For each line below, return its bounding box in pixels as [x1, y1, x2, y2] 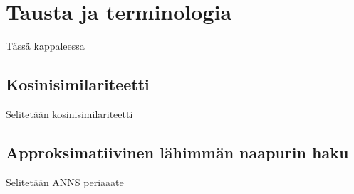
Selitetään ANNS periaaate [6, 174, 124, 189]
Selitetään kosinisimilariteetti [6, 106, 133, 121]
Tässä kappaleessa [6, 38, 85, 53]
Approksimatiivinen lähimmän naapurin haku [6, 141, 349, 163]
